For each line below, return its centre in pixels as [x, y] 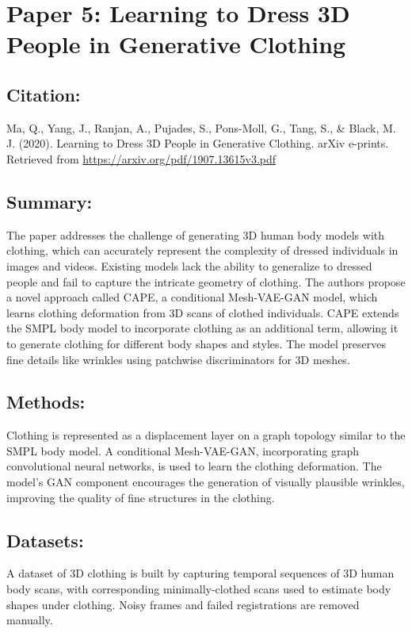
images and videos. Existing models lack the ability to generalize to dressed [189, 265]
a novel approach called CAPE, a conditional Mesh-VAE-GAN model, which [192, 297]
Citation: [44, 94]
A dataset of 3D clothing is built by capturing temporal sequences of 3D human [200, 573]
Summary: [50, 201]
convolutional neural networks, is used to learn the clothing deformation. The [194, 466]
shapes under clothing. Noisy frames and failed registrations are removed [183, 604]
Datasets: [45, 540]
